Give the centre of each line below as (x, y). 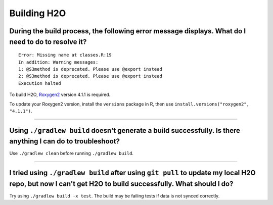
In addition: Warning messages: (58, 62)
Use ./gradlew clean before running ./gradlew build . (72, 153)
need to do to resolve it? (48, 42)
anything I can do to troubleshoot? (64, 141)
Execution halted (40, 83)
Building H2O (38, 13)
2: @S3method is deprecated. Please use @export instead (90, 76)
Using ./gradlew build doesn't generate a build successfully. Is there (125, 131)
